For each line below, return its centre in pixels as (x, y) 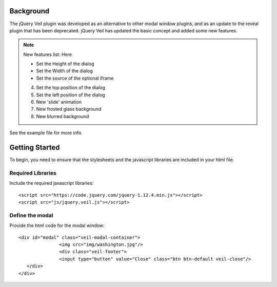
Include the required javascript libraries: (52, 183)
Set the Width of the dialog (65, 71)
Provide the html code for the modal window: (57, 225)
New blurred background (63, 116)
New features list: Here (47, 54)
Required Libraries (33, 173)
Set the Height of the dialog (65, 64)
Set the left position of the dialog (71, 94)
